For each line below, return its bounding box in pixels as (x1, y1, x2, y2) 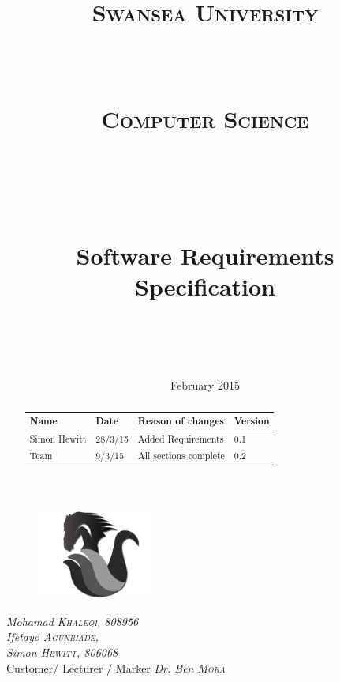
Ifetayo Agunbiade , (6, 628, 99, 645)
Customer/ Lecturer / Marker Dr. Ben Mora (6, 659, 226, 676)
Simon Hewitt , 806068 (6, 644, 118, 661)
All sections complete (137, 449, 225, 462)
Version (234, 414, 270, 428)
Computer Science (101, 102, 309, 134)
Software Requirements (76, 239, 334, 272)
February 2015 (170, 376, 240, 393)
